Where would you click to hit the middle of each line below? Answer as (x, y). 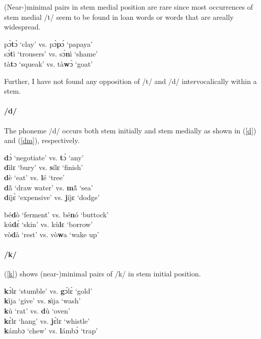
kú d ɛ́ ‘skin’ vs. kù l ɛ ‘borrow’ (49, 224)
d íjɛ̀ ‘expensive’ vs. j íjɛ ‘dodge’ (52, 197)
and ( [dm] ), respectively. (42, 140)
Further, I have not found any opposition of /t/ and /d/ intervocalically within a (130, 81)
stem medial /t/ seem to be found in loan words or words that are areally (119, 17)
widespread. (22, 27)
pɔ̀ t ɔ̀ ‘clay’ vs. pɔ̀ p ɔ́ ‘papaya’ (48, 44)
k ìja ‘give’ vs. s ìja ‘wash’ (42, 301)
